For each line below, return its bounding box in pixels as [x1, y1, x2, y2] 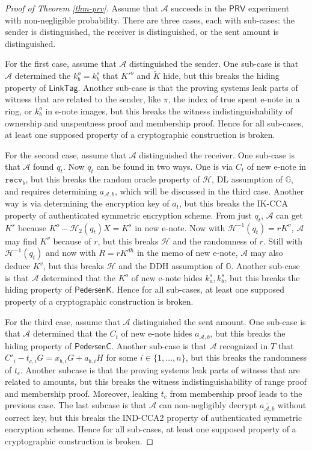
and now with [45, 246, 96, 259]
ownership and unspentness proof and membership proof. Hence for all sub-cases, [5, 116, 304, 129]
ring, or [5, 104, 32, 117]
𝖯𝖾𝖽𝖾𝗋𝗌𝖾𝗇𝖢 [75, 342, 112, 351]
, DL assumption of [212, 173, 283, 185]
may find [5, 234, 37, 247]
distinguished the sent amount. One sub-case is [133, 315, 306, 328]
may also [250, 246, 283, 259]
